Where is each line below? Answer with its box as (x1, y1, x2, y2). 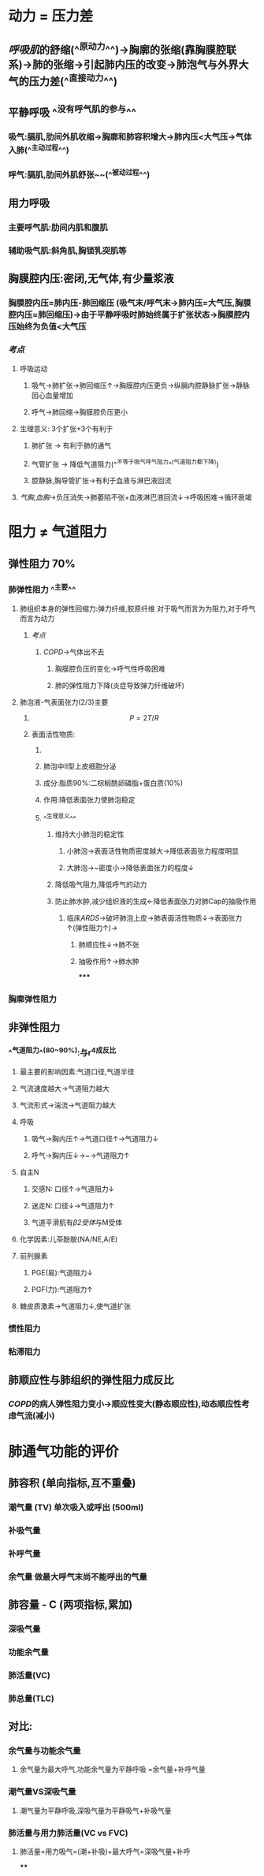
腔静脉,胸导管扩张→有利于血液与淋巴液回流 (31, 476, 172, 486)
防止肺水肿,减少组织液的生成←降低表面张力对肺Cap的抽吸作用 (54, 896, 257, 906)
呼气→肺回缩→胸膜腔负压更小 (31, 407, 128, 416)
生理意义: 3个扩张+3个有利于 (19, 423, 113, 434)
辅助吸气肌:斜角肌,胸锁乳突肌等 (8, 245, 127, 256)
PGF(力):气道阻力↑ (31, 1285, 93, 1294)
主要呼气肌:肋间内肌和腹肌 (8, 222, 108, 233)
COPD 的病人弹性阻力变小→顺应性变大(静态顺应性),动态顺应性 (8, 1398, 242, 1409)
